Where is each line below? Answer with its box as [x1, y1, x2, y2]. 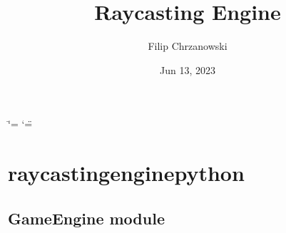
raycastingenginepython [8, 158, 245, 187]
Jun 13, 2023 [160, 62, 215, 77]
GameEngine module [8, 207, 165, 229]
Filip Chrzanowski [148, 38, 228, 53]
